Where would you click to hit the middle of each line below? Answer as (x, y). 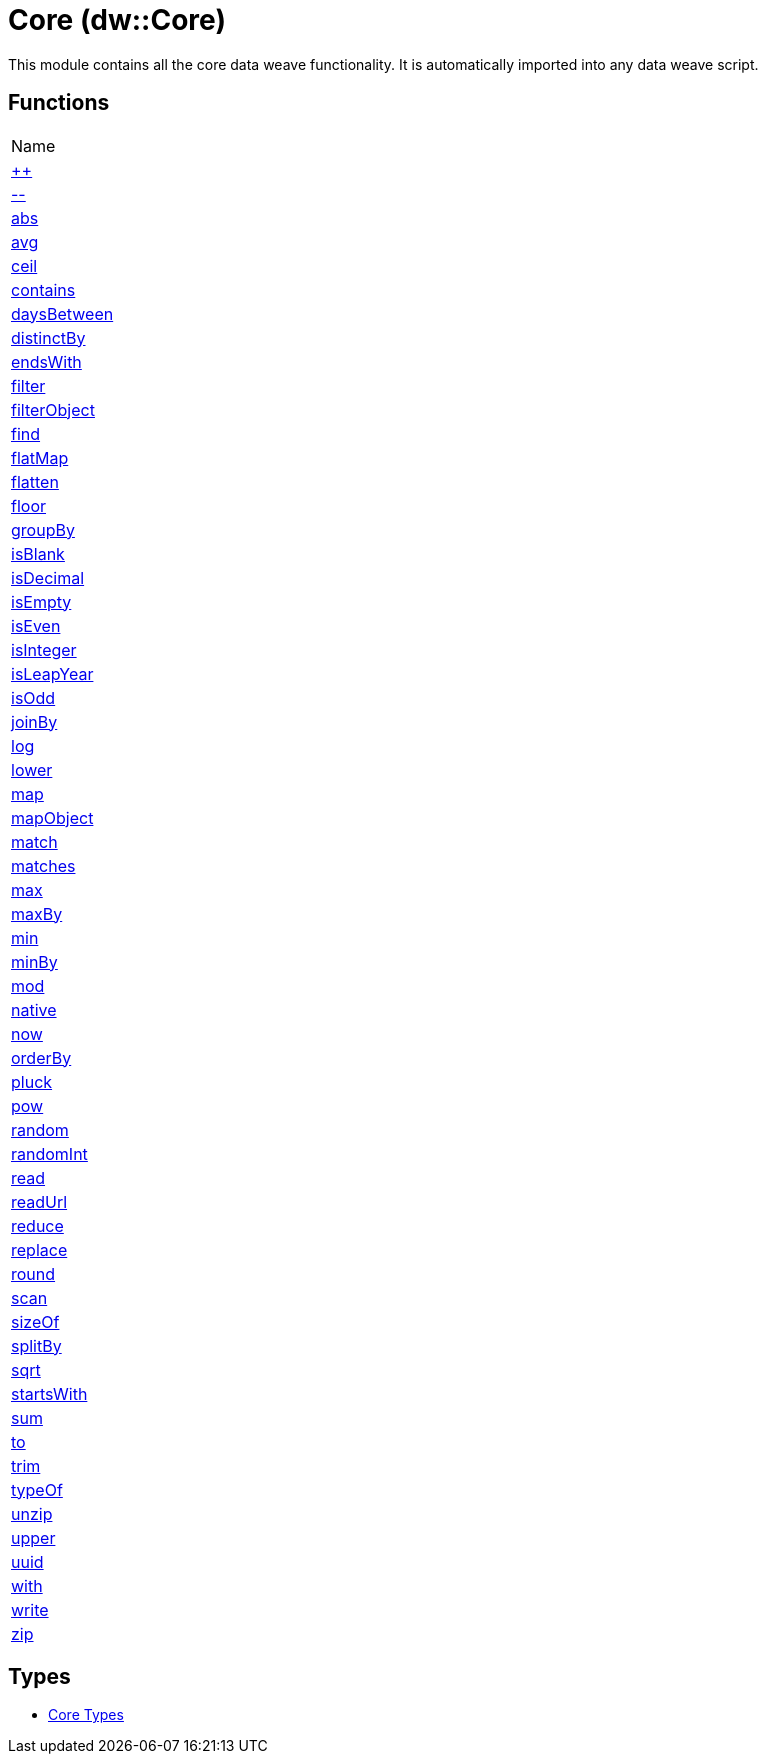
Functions (59, 103)
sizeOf (35, 1321)
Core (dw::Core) (117, 20)
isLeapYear (52, 673)
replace (39, 1249)
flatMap (40, 457)
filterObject (53, 409)
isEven (36, 625)
